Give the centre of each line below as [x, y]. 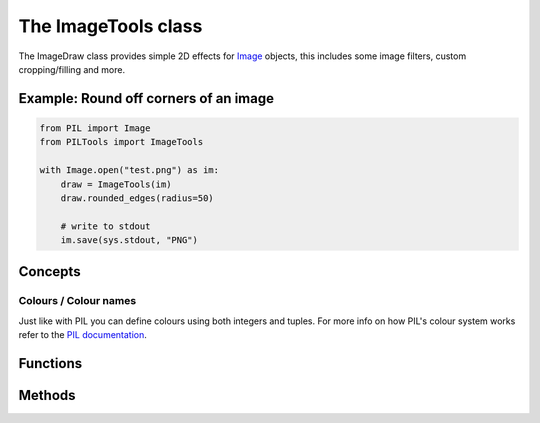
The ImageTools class [110, 26]
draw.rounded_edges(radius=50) [137, 198]
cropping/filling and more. [71, 69]
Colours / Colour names [77, 301]
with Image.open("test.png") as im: [129, 170]
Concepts [49, 271]
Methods [47, 395]
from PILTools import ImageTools [121, 142]
